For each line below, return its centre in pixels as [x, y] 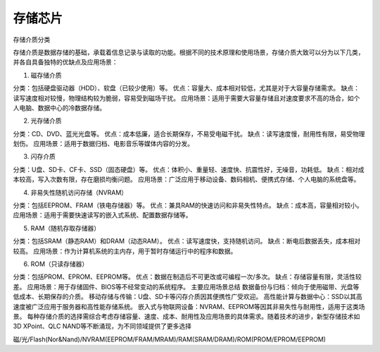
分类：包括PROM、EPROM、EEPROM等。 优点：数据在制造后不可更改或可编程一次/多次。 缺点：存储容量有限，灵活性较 [188, 277]
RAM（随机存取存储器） [65, 228]
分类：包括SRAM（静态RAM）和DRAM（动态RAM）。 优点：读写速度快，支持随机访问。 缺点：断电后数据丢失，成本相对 [187, 241]
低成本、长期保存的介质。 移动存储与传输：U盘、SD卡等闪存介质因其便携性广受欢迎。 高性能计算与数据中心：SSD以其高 [188, 297]
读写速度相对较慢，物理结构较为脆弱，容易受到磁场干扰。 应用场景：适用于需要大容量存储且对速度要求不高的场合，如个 [186, 98]
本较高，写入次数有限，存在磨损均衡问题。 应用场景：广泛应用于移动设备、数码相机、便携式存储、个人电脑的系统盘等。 [186, 179]
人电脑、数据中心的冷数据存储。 [59, 108]
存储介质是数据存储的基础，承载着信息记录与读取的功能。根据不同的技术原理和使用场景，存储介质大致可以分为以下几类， [189, 52]
